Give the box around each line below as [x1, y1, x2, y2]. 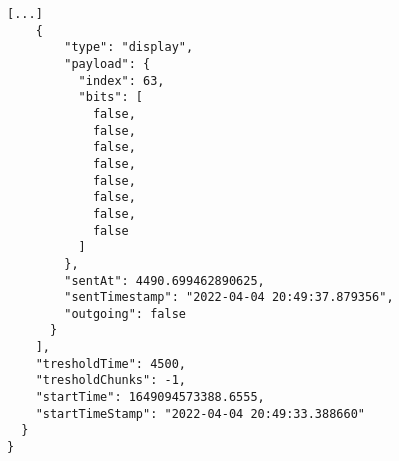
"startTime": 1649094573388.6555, [35, 390, 265, 405]
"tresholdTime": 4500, [35, 356, 186, 371]
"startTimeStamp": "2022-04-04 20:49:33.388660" [35, 406, 365, 421]
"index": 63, [78, 73, 165, 88]
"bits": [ [78, 90, 144, 105]
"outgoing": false [64, 306, 186, 321]
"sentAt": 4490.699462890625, [64, 273, 265, 288]
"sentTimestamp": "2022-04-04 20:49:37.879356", [64, 290, 394, 305]
